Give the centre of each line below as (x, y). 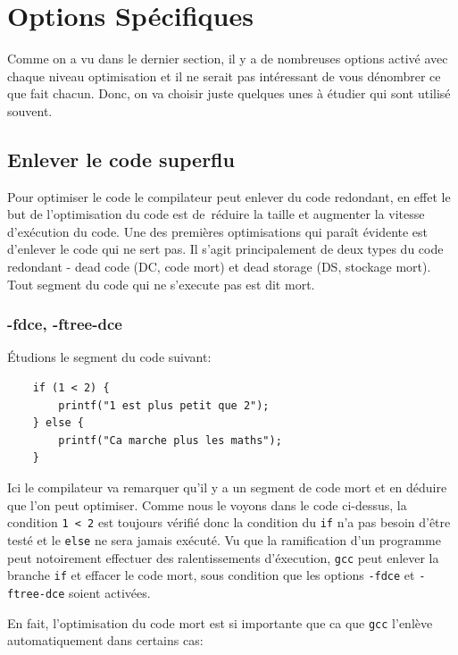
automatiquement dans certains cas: (105, 640)
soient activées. (110, 592)
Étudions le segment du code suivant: (109, 357)
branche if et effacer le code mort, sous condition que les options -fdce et (211, 575)
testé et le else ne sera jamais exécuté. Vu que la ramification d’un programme (224, 539)
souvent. (30, 110)
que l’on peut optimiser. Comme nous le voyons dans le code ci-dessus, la (207, 504)
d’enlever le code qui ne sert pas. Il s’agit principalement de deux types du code (225, 249)
